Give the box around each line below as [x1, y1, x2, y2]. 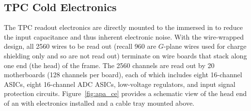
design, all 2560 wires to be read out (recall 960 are [4, 41, 157, 51]
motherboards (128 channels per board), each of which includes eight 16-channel [4, 69, 242, 80]
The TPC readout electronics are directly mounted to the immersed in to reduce [4, 22, 243, 32]
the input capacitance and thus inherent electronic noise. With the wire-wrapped [4, 31, 244, 42]
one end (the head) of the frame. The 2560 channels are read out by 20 [4, 60, 215, 70]
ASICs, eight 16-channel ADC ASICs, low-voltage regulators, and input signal [4, 79, 235, 89]
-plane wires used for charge [163, 41, 247, 51]
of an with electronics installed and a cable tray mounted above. [4, 97, 195, 108]
